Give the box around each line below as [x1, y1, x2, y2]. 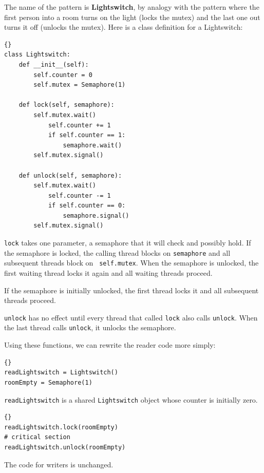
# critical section [4, 433, 70, 441]
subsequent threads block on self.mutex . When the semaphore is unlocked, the [4, 257, 259, 268]
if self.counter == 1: [48, 131, 126, 139]
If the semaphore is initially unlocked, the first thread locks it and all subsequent [4, 285, 259, 295]
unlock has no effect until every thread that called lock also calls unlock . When [4, 312, 258, 323]
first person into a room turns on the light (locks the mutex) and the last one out [4, 11, 260, 22]
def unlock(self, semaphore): [18, 172, 122, 179]
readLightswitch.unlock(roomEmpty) [4, 443, 126, 451]
